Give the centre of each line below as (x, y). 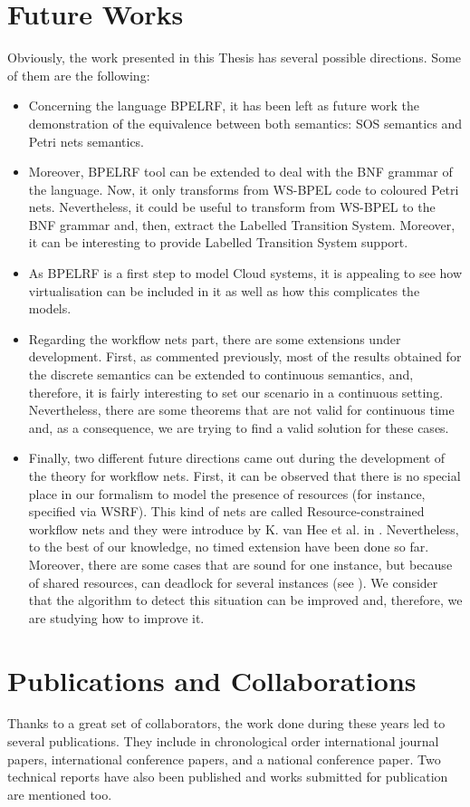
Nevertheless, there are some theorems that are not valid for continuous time (241, 410)
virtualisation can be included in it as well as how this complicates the (224, 290)
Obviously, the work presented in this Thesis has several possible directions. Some (235, 58)
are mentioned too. (60, 794)
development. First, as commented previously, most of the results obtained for (245, 356)
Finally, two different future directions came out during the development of (237, 458)
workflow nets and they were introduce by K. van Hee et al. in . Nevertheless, (244, 528)
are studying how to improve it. (116, 617)
